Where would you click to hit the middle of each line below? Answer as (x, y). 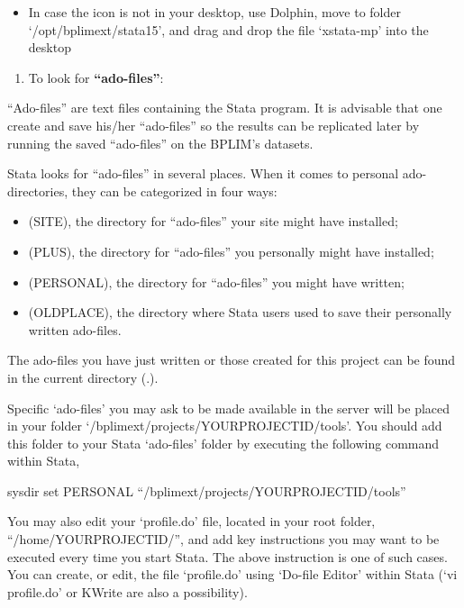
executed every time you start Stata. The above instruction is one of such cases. (227, 556)
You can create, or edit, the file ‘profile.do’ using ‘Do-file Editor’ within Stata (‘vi (232, 574)
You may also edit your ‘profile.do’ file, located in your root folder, (191, 521)
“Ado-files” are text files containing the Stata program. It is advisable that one (225, 108)
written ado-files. (75, 329)
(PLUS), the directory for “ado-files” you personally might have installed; (231, 251)
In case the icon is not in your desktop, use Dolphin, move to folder (214, 12)
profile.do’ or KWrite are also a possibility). (127, 591)
